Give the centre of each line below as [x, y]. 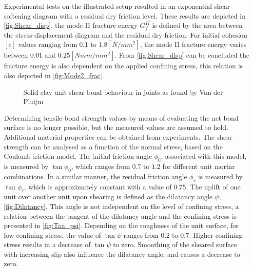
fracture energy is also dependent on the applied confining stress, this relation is [123, 66]
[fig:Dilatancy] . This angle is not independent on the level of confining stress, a [121, 206]
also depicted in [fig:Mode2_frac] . [54, 75]
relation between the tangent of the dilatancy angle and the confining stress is [120, 216]
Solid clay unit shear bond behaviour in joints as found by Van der [123, 92]
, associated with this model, [204, 156]
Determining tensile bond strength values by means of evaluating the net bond [121, 117]
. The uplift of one [213, 186]
